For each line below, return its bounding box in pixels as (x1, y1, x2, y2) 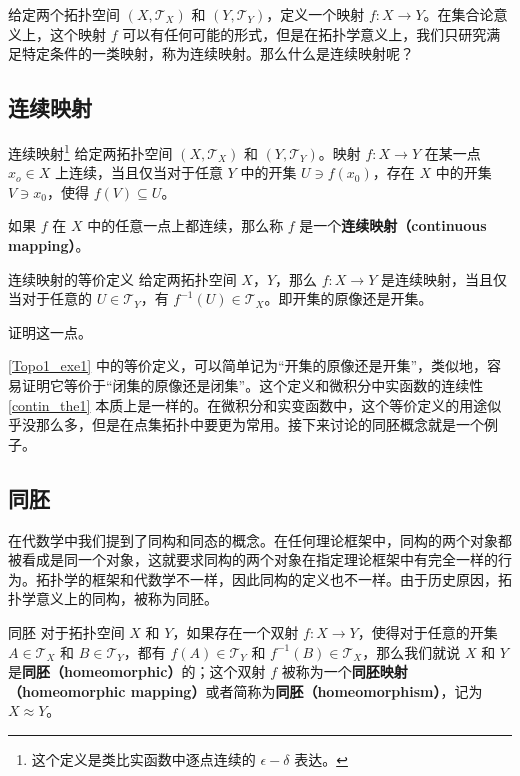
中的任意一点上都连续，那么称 (87, 215, 284, 236)
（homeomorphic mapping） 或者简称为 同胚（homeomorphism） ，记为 (8, 680, 483, 701)
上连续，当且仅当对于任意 (54, 162, 223, 183)
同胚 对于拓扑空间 (8, 621, 125, 642)
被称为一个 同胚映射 (281, 661, 408, 682)
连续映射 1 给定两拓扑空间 (8, 139, 173, 163)
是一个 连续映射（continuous (299, 215, 487, 236)
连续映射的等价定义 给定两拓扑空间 (8, 268, 237, 289)
